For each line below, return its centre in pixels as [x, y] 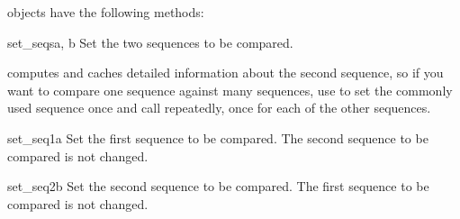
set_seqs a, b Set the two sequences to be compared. [150, 42]
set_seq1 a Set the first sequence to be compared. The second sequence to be [218, 137]
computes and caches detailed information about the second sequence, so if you [225, 73]
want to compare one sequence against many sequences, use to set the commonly [230, 90]
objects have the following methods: [106, 12]
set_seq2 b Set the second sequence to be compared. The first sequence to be [218, 186]
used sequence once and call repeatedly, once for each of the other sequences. [219, 108]
